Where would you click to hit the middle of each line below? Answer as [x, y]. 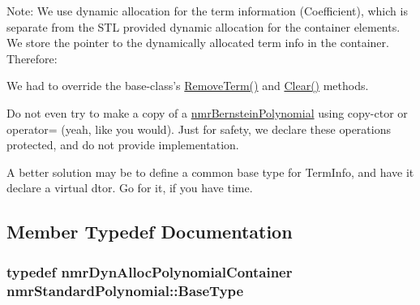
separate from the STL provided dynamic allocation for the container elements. [204, 26]
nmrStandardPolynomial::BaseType [125, 290]
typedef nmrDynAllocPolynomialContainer [150, 271]
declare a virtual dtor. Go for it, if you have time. [130, 188]
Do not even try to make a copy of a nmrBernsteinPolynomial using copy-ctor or [207, 112]
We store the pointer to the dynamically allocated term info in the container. [198, 43]
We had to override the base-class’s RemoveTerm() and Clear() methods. [188, 86]
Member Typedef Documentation [150, 232]
